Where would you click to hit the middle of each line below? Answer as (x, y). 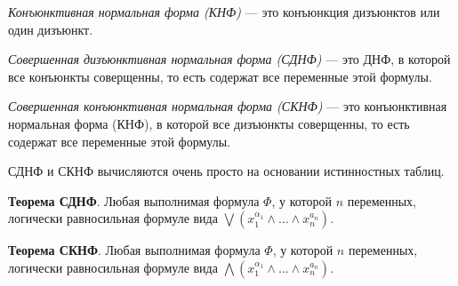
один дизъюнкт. (51, 29)
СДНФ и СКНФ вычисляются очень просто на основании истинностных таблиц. (226, 171)
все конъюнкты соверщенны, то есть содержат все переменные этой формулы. (220, 76)
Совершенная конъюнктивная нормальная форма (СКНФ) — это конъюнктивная (228, 106)
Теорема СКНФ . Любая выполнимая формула (134, 250)
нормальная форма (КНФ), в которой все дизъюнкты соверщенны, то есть (209, 123)
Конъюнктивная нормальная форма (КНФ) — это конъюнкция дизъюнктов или (224, 12)
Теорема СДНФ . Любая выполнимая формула (134, 200)
